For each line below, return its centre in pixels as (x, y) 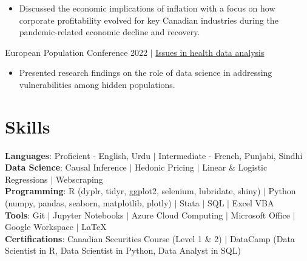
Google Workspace (39, 227)
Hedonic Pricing (164, 167)
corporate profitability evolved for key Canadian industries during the (149, 20)
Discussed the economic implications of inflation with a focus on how (147, 8)
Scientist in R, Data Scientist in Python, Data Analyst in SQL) (123, 250)
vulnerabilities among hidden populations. (97, 84)
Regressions (26, 179)
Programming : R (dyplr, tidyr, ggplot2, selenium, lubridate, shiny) (133, 191)
